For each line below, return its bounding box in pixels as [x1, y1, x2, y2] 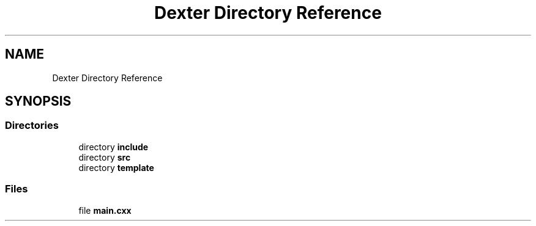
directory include [78, 141, 149, 152]
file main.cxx [78, 205, 132, 216]
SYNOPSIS [5, 93, 72, 109]
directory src [78, 151, 131, 162]
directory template [78, 162, 154, 173]
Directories [5, 119, 59, 132]
